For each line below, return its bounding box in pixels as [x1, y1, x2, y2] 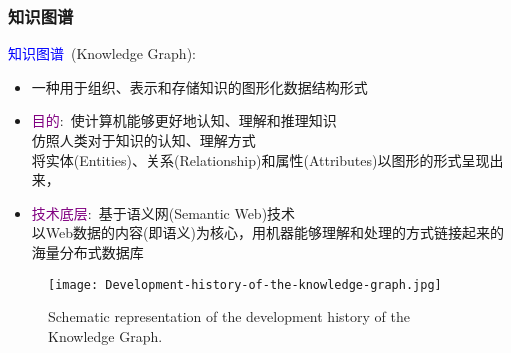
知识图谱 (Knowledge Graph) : [8, 43, 197, 64]
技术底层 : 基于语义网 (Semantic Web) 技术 [31, 202, 296, 223]
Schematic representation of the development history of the [48, 306, 410, 327]
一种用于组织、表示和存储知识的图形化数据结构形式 [31, 76, 368, 97]
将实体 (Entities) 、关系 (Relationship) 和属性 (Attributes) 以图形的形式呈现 [31, 149, 490, 170]
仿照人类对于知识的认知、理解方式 [31, 130, 256, 150]
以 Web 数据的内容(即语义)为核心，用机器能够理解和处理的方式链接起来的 [31, 222, 504, 243]
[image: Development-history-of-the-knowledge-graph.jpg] [48, 277, 442, 292]
